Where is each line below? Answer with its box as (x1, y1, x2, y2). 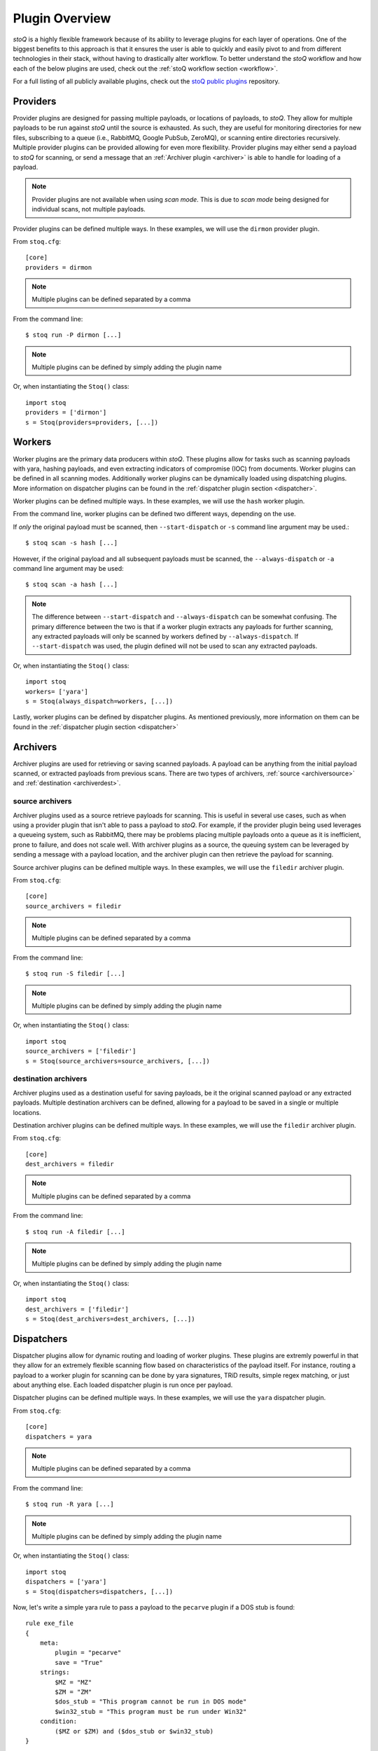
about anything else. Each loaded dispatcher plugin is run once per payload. (13, 1380, 233, 1390)
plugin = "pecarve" (55, 1649, 122, 1656)
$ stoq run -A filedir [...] (25, 1228, 125, 1236)
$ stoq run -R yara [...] (25, 1500, 115, 1509)
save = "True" (55, 1659, 104, 1666)
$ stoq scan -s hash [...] (25, 539, 118, 547)
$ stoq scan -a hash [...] (25, 581, 118, 588)
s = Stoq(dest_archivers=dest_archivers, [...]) (25, 1315, 195, 1323)
